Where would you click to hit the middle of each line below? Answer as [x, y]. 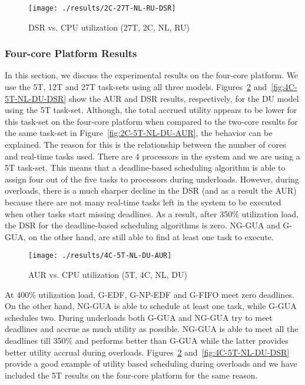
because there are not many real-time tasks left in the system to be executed [143, 202]
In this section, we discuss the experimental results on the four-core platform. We [152, 75]
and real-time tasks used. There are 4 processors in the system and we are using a [152, 156]
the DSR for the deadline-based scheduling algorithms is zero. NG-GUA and [142, 225]
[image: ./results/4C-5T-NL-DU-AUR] [100, 256]
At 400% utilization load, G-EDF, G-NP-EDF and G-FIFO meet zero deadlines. [150, 294]
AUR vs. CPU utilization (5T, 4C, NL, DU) [108, 275]
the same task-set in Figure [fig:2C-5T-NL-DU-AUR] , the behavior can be [139, 133]
